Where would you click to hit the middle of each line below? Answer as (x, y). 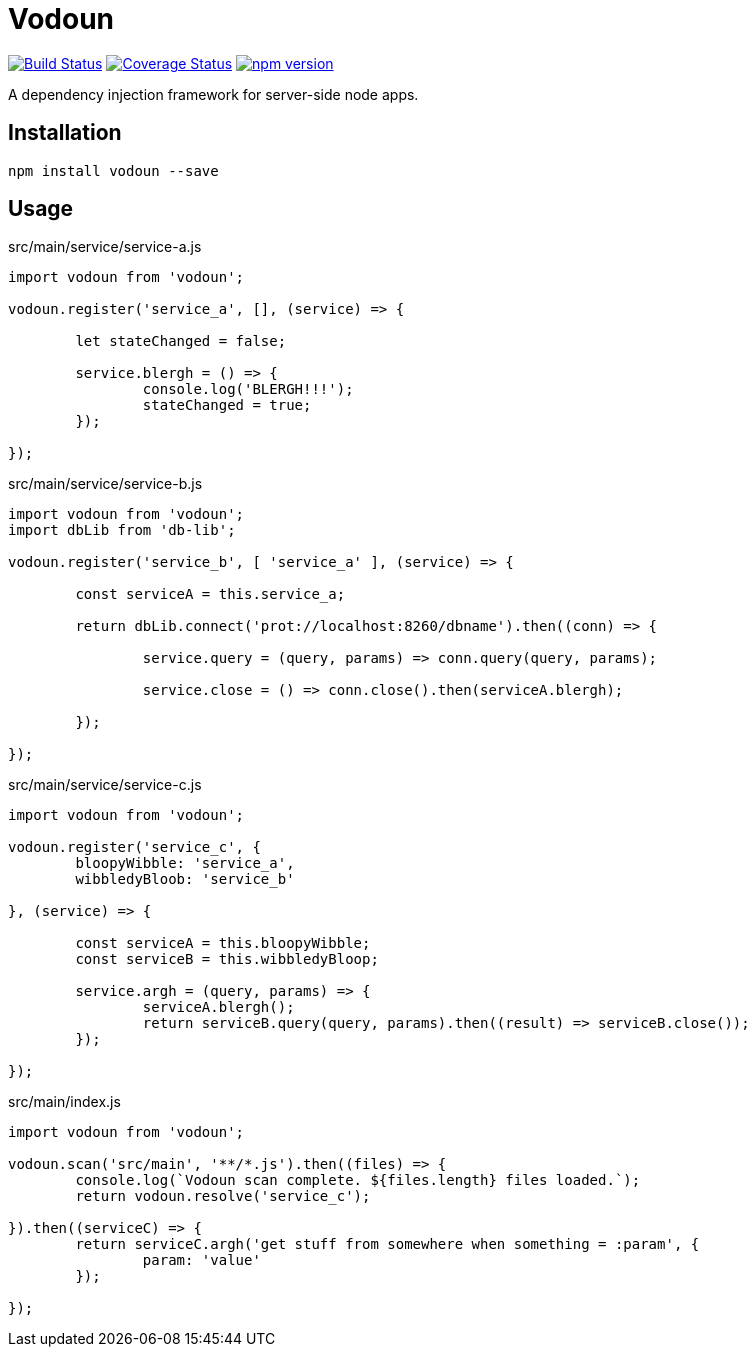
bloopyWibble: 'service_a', (185, 863)
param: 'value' (201, 1260)
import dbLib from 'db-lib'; (122, 530)
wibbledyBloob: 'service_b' (185, 879)
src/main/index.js (64, 1102)
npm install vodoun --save (113, 170)
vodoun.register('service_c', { (134, 847)
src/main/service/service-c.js (105, 785)
